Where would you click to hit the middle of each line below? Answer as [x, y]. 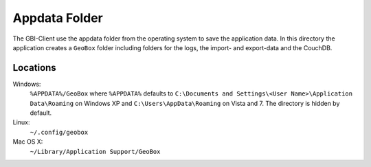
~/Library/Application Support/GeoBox [95, 152]
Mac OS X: [28, 142]
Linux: [21, 122]
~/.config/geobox [59, 132]
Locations [34, 68]
